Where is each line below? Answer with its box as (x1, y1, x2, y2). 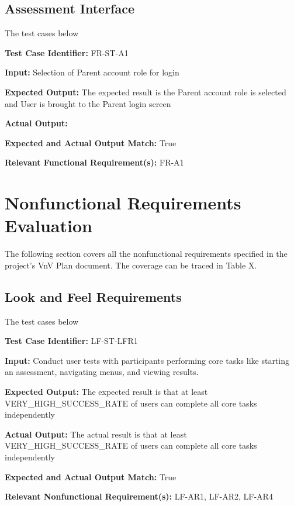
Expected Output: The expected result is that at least (5, 385, 208, 398)
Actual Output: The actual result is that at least (5, 428, 187, 440)
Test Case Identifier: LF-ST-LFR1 (5, 335, 138, 347)
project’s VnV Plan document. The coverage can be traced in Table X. (5, 259, 257, 271)
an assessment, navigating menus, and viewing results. (5, 366, 199, 378)
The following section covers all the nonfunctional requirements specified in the (5, 247, 288, 260)
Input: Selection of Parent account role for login (5, 66, 179, 78)
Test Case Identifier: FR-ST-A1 (5, 46, 129, 58)
